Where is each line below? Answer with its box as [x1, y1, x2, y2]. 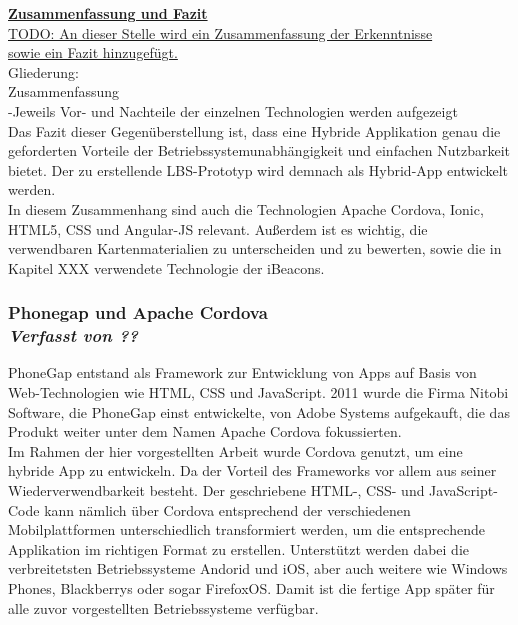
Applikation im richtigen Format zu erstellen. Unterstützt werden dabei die [8, 538, 470, 559]
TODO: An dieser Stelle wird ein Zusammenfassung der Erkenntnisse [8, 22, 433, 43]
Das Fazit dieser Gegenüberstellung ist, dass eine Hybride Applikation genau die [8, 120, 501, 141]
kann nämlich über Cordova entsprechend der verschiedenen [44, 499, 411, 520]
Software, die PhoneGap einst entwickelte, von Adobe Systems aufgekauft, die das [8, 401, 510, 422]
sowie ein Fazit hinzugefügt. [8, 42, 178, 63]
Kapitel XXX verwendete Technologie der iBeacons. [8, 257, 325, 278]
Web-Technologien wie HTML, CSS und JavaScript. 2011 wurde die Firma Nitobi [8, 382, 509, 403]
